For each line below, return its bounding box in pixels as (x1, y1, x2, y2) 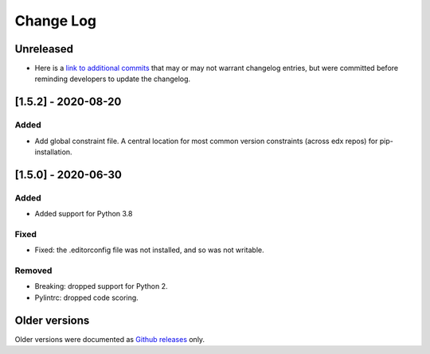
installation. (34, 147, 72, 157)
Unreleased (14, 42, 74, 56)
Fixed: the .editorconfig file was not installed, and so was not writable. (34, 245, 264, 255)
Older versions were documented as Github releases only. (14, 334, 205, 344)
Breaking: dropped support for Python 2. (34, 282, 168, 291)
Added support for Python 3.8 (34, 209, 133, 219)
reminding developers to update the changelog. (34, 74, 191, 84)
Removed (14, 265, 53, 276)
